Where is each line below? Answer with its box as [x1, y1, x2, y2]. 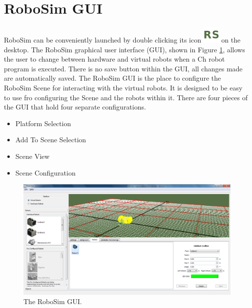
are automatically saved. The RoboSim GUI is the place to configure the [4, 73, 221, 83]
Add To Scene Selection [15, 134, 86, 145]
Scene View [15, 151, 50, 161]
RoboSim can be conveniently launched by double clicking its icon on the [4, 35, 241, 45]
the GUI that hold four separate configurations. [4, 102, 146, 112]
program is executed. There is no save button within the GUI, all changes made [4, 63, 243, 73]
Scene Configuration [15, 167, 76, 177]
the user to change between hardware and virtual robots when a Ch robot [4, 54, 225, 64]
